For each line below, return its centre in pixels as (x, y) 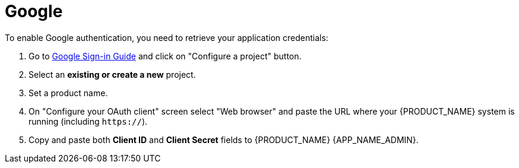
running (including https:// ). (88, 121)
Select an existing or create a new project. (112, 74)
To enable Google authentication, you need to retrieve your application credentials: (167, 37)
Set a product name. (68, 93)
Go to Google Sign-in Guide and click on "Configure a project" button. (165, 56)
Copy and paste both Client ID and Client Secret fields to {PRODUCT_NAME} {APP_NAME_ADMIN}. (224, 140)
